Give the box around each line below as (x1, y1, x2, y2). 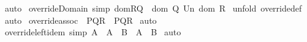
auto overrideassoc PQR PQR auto (4, 13, 157, 26)
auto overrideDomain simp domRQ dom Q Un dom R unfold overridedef (4, 2, 302, 14)
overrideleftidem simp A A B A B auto (4, 26, 181, 38)
